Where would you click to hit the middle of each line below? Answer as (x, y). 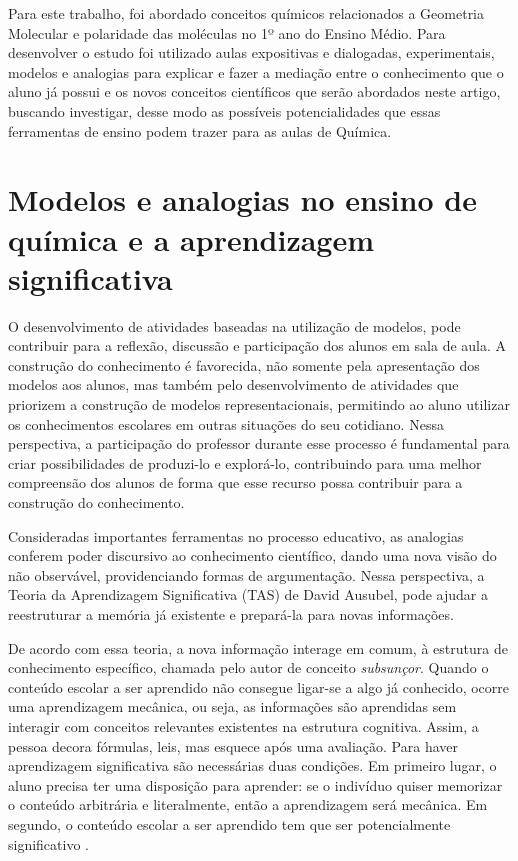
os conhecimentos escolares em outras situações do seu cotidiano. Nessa (226, 423)
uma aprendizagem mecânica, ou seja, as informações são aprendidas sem (232, 706)
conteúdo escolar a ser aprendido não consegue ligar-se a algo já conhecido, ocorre (259, 686)
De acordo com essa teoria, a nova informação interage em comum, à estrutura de (258, 647)
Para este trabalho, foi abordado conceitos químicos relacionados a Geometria (246, 13)
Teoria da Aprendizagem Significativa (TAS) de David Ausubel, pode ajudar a (248, 594)
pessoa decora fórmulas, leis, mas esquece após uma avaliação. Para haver (233, 745)
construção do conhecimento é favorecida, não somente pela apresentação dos (244, 364)
